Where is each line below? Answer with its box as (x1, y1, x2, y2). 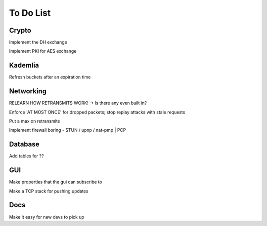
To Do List (9, 7, 51, 18)
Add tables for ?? (9, 153, 44, 159)
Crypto (9, 26, 32, 35)
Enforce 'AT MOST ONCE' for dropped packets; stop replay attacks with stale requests (9, 109, 185, 115)
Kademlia (9, 61, 39, 70)
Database (9, 140, 40, 149)
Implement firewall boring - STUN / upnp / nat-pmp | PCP (9, 127, 126, 133)
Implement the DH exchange (9, 39, 68, 45)
